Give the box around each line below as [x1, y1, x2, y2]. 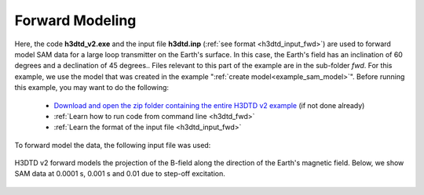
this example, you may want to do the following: [14, 83, 169, 92]
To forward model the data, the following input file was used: [14, 140, 211, 150]
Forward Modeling [14, 12, 137, 29]
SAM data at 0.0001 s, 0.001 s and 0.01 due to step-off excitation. [14, 169, 225, 179]
